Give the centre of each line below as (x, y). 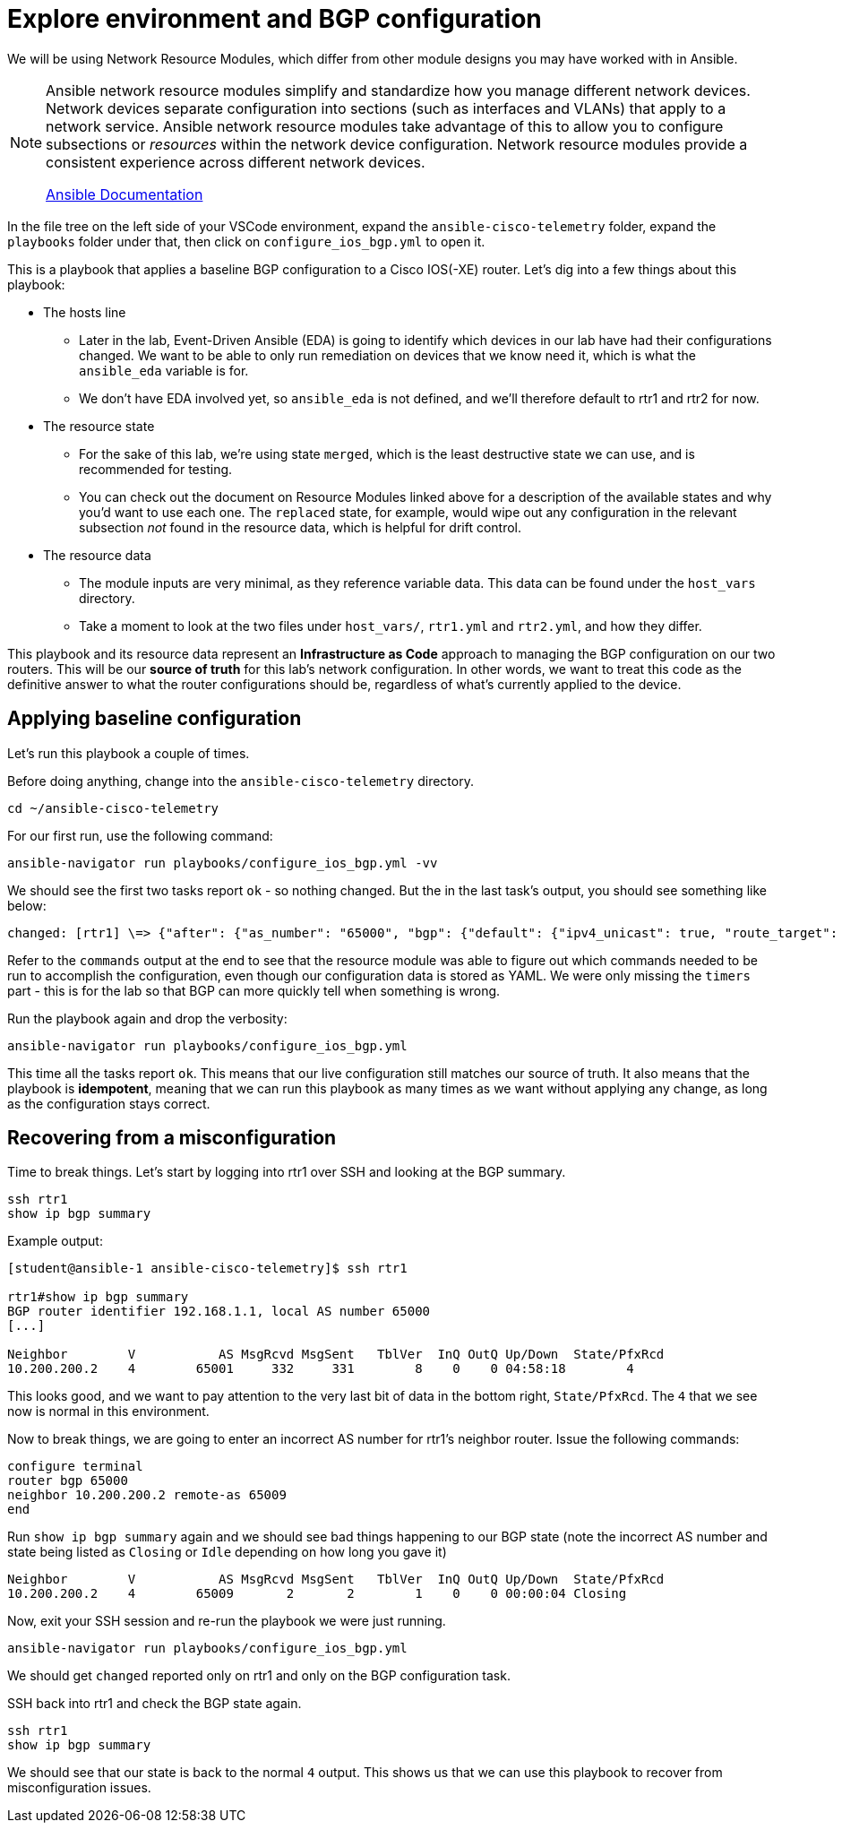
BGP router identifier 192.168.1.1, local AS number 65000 (219, 1312)
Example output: (55, 1241)
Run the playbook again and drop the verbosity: (147, 1018)
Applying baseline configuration (155, 719)
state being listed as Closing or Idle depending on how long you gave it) (227, 1552)
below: (27, 905)
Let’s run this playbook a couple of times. (129, 753)
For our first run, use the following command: (140, 835)
